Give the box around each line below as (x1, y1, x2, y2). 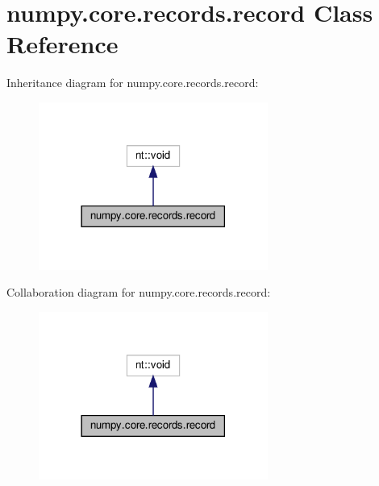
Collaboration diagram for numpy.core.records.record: (6, 284, 271, 301)
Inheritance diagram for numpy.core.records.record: (6, 74, 259, 91)
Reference (6, 27, 119, 60)
